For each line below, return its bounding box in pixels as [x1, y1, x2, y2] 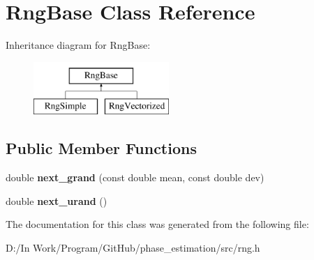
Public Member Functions [6, 137, 197, 159]
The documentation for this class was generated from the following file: [6, 217, 309, 231]
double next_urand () [6, 193, 107, 208]
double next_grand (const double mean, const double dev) [6, 170, 264, 185]
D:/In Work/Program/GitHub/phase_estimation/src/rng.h [6, 240, 260, 254]
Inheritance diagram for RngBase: [6, 38, 151, 52]
